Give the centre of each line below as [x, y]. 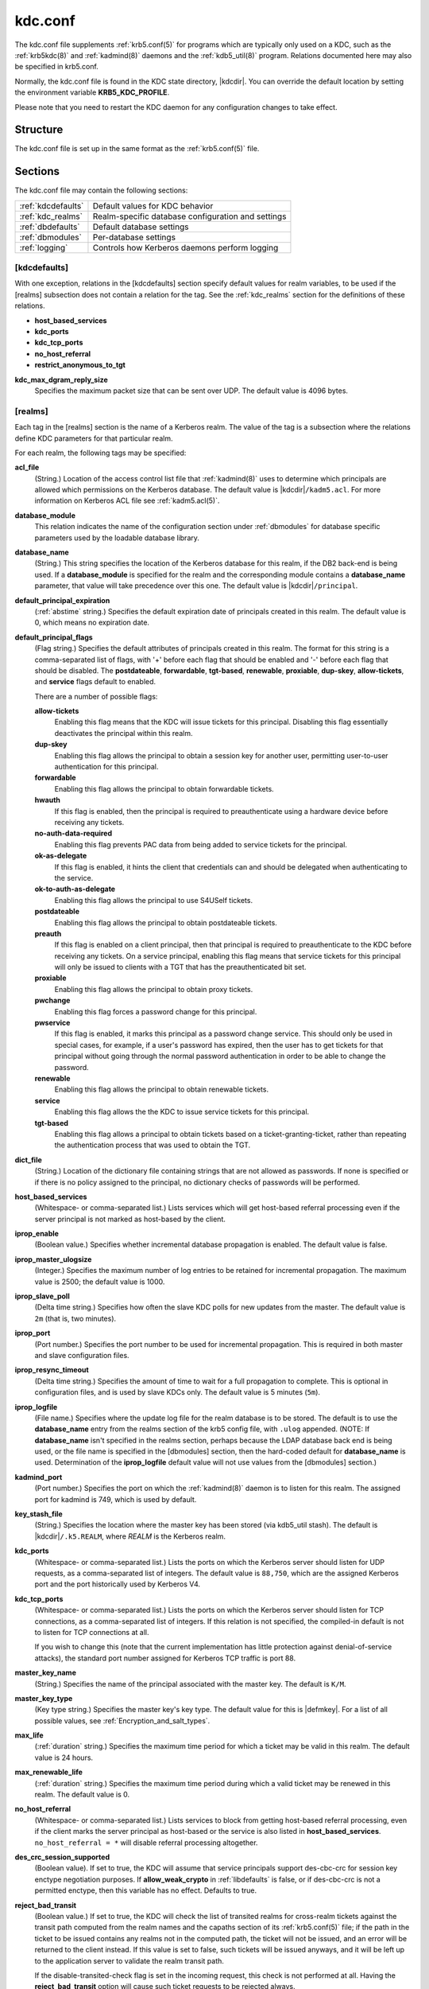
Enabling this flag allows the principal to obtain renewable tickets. [162, 1089]
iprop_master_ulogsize [53, 1259]
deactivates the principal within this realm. [124, 733]
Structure [39, 130]
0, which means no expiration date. [92, 623]
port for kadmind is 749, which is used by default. [116, 1499]
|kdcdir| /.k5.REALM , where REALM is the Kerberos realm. [130, 1536]
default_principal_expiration [62, 600]
